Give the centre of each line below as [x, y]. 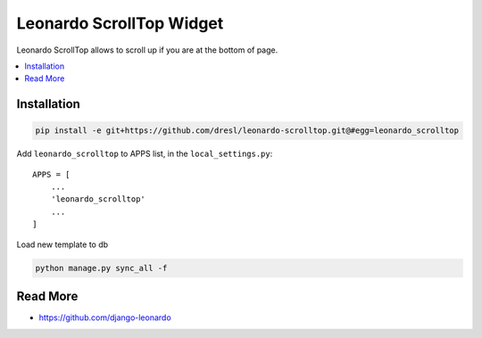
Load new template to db [62, 244]
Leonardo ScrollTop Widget [120, 23]
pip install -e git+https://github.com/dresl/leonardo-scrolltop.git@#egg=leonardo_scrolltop [247, 131]
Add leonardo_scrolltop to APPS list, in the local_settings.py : [145, 154]
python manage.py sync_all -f [101, 268]
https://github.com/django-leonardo [105, 317]
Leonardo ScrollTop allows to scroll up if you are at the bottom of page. [147, 50]
